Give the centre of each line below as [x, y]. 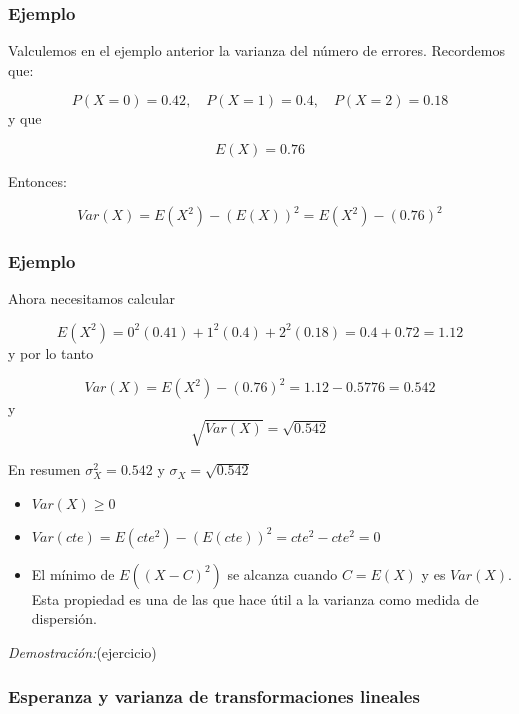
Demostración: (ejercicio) [82, 651]
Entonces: [37, 181]
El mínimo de [73, 573]
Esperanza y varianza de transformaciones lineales [214, 696]
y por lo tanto [51, 352]
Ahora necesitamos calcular [92, 298]
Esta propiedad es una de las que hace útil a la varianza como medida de [255, 598]
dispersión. [64, 618]
